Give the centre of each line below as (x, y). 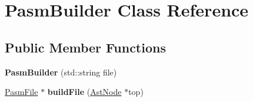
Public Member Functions (85, 47)
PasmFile (21, 92)
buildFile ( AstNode (84, 92)
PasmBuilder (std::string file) (61, 72)
